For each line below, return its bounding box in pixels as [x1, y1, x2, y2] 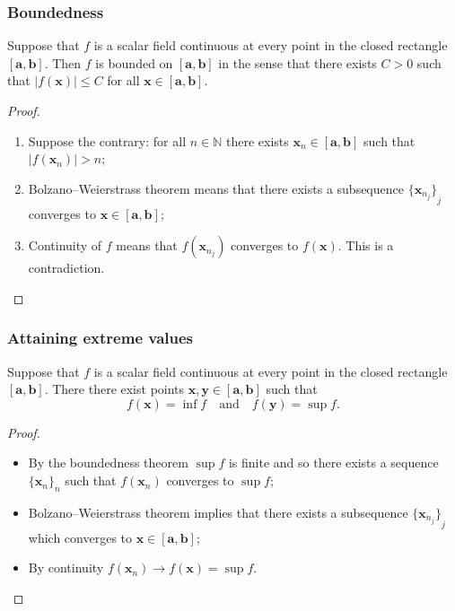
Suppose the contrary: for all [28, 131, 187, 150]
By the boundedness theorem [28, 453, 188, 472]
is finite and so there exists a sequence [228, 453, 439, 472]
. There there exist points [44, 380, 185, 398]
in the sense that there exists [218, 53, 377, 72]
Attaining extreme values [7, 327, 194, 349]
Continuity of [28, 236, 102, 255]
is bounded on [95, 53, 173, 72]
